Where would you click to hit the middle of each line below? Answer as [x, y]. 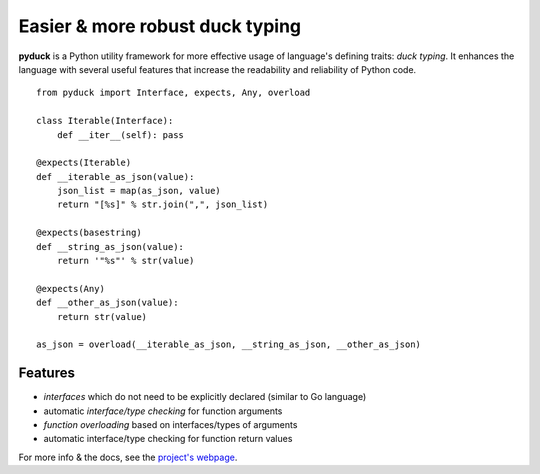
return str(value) [102, 316]
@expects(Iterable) [84, 163]
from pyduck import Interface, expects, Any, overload [173, 93]
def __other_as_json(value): [107, 303]
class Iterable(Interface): [105, 121]
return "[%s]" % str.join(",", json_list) [162, 204]
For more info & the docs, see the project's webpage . [128, 457]
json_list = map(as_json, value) [139, 191]
